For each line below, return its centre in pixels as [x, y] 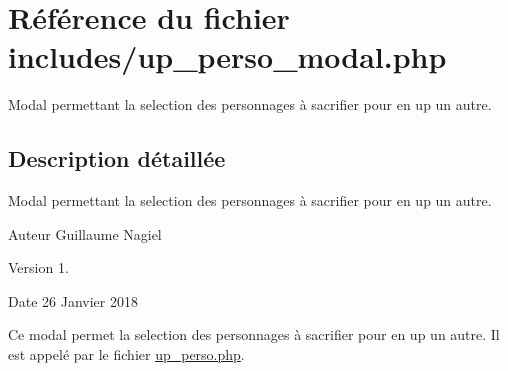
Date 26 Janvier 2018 [73, 300]
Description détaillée [117, 158]
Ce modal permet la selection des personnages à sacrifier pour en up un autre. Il [254, 334]
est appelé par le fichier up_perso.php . [126, 354]
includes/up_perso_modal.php [227, 56]
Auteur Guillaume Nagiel [85, 233]
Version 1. [38, 267]
